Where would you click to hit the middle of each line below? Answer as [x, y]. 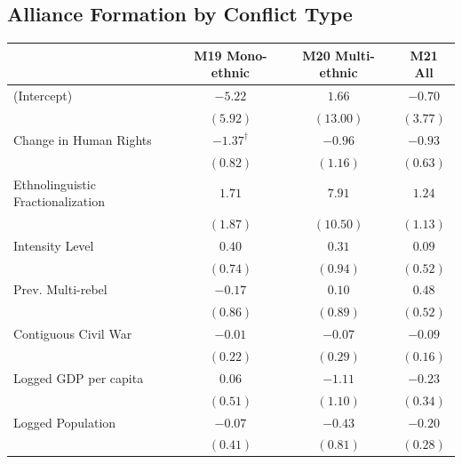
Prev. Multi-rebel [60, 289]
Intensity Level [54, 245]
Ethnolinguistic [55, 184]
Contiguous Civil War [73, 334]
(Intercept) [43, 96]
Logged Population [65, 422]
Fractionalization [59, 201]
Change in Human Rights [83, 139]
